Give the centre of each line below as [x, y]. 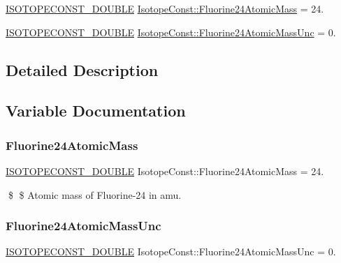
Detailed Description [82, 69]
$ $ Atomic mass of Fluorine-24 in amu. [95, 194]
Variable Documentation [96, 111]
